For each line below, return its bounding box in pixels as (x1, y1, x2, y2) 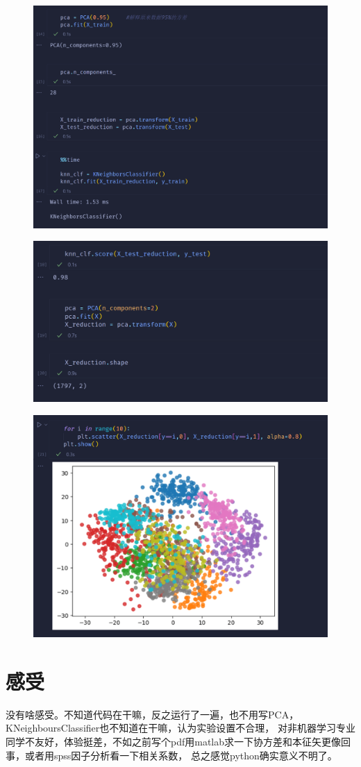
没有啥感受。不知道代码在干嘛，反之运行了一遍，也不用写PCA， (6, 707, 299, 721)
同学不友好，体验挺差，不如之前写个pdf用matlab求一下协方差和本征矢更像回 (6, 734, 351, 748)
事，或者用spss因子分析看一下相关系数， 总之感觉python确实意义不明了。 (6, 748, 337, 762)
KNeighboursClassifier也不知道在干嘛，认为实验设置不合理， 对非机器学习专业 (6, 720, 355, 735)
